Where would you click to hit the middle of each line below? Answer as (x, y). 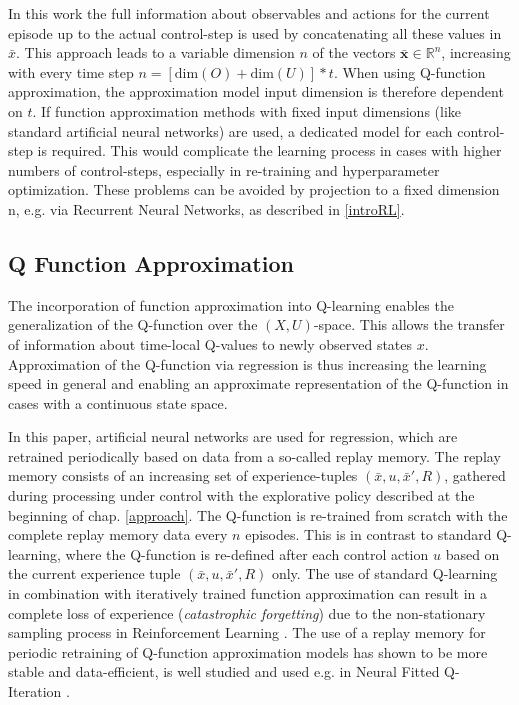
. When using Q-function (409, 71)
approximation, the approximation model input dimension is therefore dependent (256, 91)
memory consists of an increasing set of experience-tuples (183, 475)
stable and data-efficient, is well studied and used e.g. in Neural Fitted (224, 671)
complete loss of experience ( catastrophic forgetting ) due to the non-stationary (247, 612)
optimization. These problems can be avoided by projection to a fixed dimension (254, 189)
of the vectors (354, 52)
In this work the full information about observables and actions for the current (249, 13)
